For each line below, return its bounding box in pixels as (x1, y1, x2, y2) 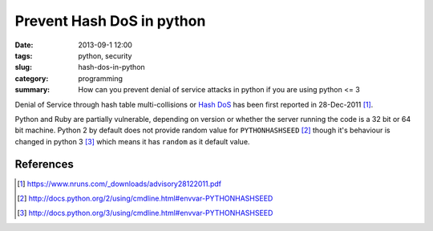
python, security (78, 51, 132, 60)
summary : (14, 85, 51, 95)
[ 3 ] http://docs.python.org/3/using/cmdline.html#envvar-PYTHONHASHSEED (17, 209, 273, 218)
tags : (14, 51, 33, 60)
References (14, 157, 74, 172)
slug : (14, 63, 32, 72)
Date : (14, 40, 34, 50)
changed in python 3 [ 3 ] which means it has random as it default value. (14, 136, 250, 146)
